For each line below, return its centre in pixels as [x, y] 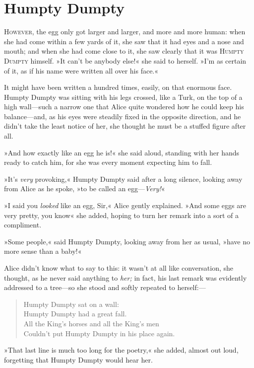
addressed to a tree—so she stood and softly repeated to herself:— [105, 287]
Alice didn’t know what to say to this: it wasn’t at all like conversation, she [119, 268]
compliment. [23, 225]
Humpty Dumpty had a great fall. [75, 314]
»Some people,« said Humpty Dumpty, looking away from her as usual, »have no [127, 241]
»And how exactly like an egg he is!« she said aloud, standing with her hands [122, 152]
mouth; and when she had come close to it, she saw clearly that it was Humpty [124, 51]
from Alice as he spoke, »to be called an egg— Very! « [85, 188]
